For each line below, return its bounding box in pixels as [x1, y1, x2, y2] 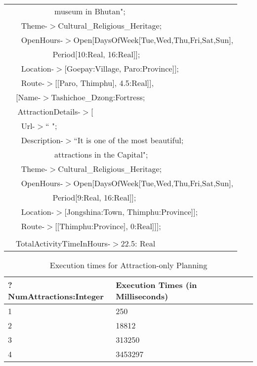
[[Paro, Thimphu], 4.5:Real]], [55, 77, 154, 88]
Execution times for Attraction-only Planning [49, 259, 208, 271]
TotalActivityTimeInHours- [16, 238, 111, 249]
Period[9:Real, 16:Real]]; [52, 192, 136, 203]
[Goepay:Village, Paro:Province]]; [64, 63, 179, 74]
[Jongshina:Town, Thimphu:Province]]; [64, 206, 198, 217]
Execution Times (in [116, 279, 197, 290]
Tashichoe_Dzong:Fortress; [51, 91, 145, 103]
